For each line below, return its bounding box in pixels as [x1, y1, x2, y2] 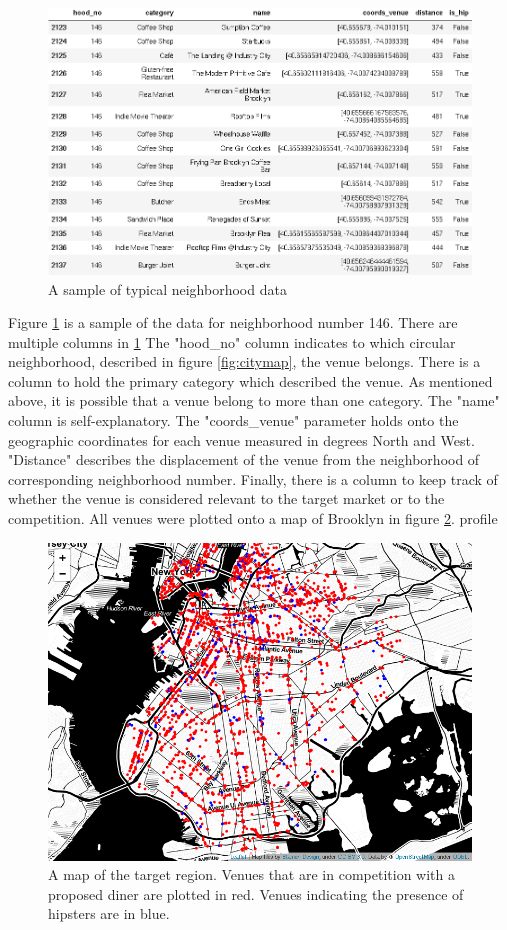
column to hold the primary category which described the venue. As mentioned [8, 370, 493, 391]
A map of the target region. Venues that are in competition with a [48, 864, 455, 885]
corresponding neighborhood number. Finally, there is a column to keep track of [8, 468, 498, 489]
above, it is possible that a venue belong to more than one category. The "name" [8, 390, 500, 411]
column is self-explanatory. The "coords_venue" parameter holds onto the [8, 410, 459, 431]
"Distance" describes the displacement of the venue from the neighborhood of [8, 449, 480, 470]
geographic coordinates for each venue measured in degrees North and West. [8, 429, 475, 450]
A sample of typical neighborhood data [48, 278, 287, 299]
